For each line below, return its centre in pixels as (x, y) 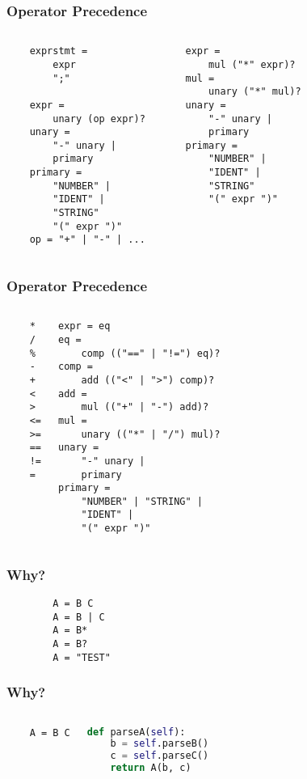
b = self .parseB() (160, 744)
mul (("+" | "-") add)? (145, 407)
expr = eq (84, 326)
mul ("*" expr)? (252, 64)
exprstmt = (59, 51)
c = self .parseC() (160, 756)
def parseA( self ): (136, 732)
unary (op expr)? (99, 119)
